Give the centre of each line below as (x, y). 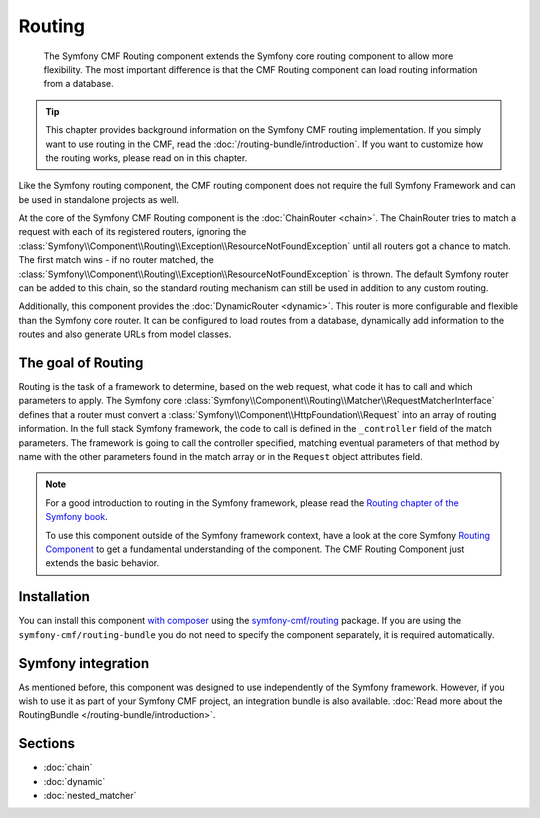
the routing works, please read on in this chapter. (146, 157)
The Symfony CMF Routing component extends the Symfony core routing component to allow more (248, 56)
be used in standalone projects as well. (99, 199)
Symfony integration (84, 663)
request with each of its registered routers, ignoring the (132, 232)
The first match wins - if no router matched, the (116, 260)
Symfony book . (77, 517)
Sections (46, 743)
